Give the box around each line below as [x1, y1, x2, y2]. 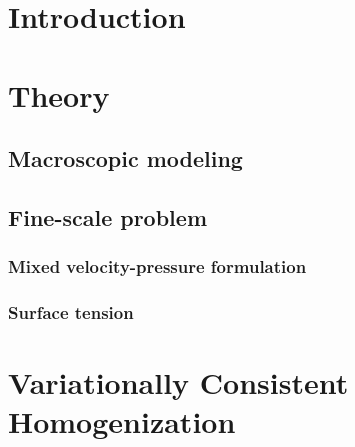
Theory [8, 74, 110, 115]
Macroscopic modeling [8, 143, 243, 174]
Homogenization [8, 401, 236, 442]
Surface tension [8, 300, 134, 325]
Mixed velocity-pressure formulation [8, 254, 307, 279]
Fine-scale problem [8, 201, 207, 232]
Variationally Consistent [8, 362, 349, 403]
